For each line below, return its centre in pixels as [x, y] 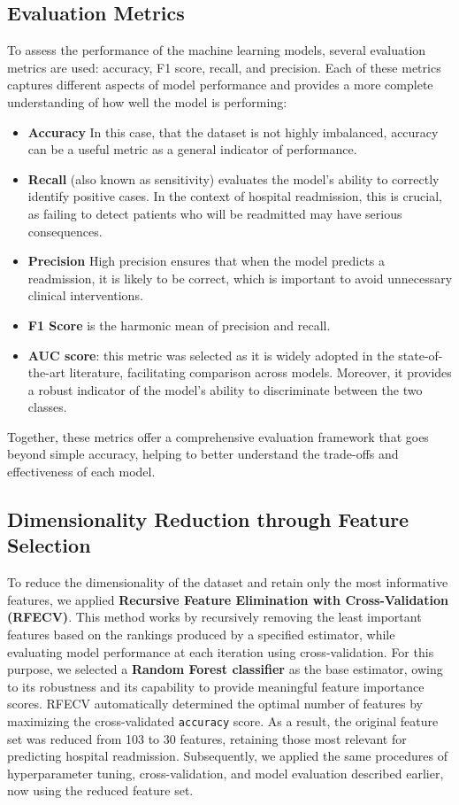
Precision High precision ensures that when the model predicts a [207, 261]
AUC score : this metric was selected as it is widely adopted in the [211, 355]
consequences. [65, 231]
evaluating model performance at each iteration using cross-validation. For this [221, 651]
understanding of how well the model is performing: [147, 101]
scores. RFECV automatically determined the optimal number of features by [215, 704]
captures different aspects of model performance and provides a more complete [220, 85]
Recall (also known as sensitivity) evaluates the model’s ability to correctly [233, 178]
